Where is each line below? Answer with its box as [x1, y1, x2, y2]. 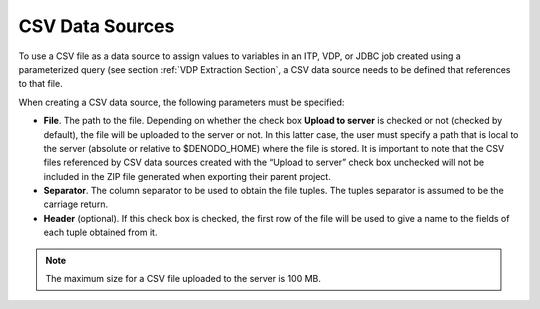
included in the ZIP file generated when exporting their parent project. [43, 170, 332, 182]
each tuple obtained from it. [43, 226, 158, 239]
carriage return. [43, 198, 109, 210]
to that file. [18, 78, 64, 90]
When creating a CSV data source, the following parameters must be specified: [18, 96, 345, 108]
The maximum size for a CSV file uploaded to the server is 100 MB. [45, 273, 322, 285]
